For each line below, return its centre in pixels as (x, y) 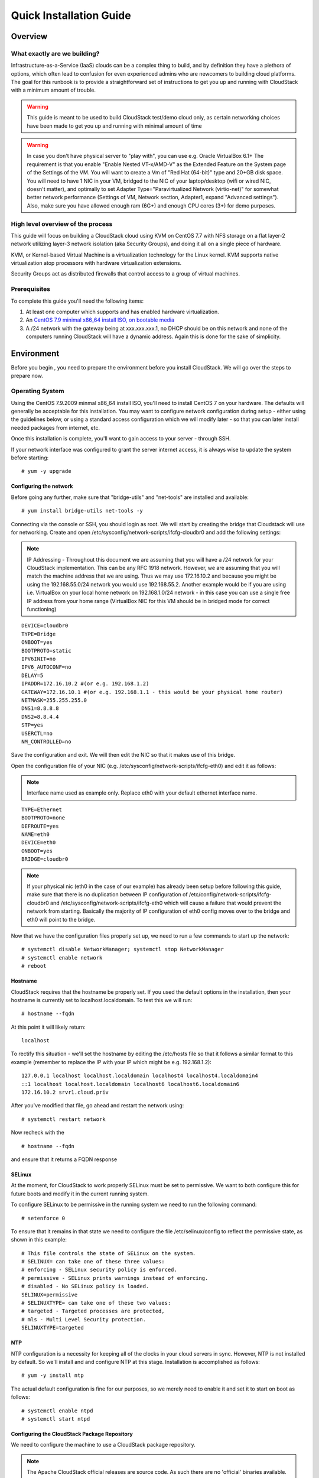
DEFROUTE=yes (40, 826)
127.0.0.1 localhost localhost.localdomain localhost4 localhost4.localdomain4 (140, 1076)
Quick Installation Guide (71, 15)
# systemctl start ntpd (56, 1419)
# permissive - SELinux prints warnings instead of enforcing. (115, 1278)
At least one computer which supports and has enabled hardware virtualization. (123, 312)
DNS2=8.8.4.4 (40, 717)
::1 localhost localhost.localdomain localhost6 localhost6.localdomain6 (131, 1084)
